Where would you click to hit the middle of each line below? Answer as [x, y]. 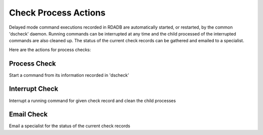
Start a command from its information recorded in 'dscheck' [69, 75]
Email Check [28, 114]
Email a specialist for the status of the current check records [70, 126]
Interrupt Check [34, 89]
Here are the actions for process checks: [50, 50]
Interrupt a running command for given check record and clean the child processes [93, 101]
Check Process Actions [57, 13]
